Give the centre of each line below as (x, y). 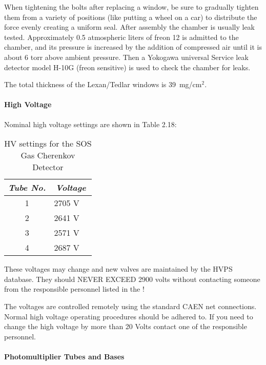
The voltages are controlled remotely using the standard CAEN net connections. (130, 306)
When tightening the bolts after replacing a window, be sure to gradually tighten (131, 7)
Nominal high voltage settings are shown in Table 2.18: (90, 124)
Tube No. (27, 188)
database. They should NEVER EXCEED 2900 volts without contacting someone (132, 279)
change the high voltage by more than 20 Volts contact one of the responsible (126, 326)
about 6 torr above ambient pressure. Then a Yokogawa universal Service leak (126, 57)
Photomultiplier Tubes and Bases (64, 356)
